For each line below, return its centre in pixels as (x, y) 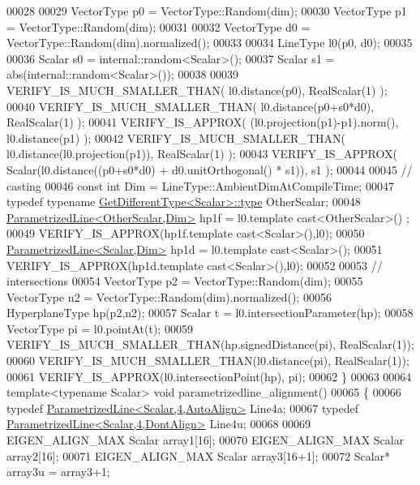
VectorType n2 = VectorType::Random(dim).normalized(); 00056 (169, 296)
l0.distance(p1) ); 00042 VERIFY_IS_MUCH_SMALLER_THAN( (176, 137)
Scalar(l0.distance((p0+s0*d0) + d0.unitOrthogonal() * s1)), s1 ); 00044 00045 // (210, 169)
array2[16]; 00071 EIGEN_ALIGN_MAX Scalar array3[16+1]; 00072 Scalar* (199, 455)
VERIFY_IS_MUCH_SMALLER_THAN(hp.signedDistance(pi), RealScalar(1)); (210, 344)
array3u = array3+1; (58, 472)
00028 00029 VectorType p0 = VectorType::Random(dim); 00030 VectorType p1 (207, 11)
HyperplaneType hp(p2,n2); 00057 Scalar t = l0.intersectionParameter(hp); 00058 (210, 313)
